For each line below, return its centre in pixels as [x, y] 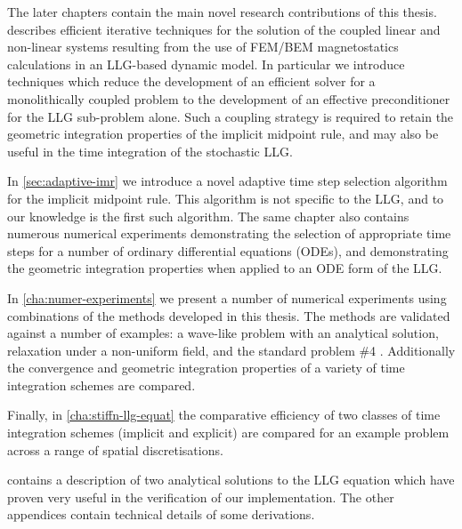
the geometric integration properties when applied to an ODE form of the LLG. [225, 268]
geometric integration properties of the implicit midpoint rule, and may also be [223, 134]
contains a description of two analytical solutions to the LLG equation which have [231, 480]
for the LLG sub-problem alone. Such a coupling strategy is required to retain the [231, 116]
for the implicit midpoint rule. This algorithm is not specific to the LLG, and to [226, 198]
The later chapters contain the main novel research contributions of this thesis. [222, 12]
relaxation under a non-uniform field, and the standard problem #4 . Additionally [231, 350]
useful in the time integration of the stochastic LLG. [150, 151]
